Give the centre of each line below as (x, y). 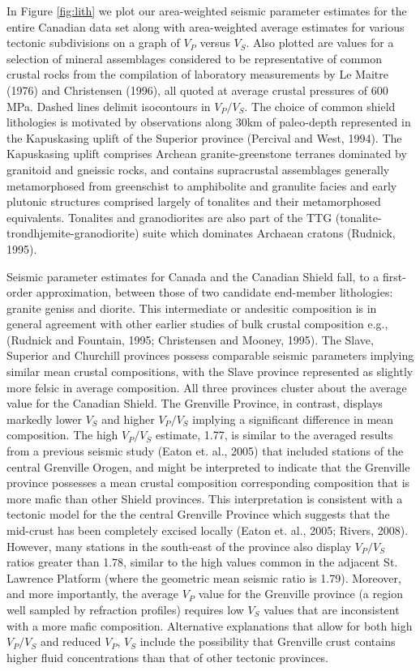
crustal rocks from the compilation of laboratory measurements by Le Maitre (197, 74)
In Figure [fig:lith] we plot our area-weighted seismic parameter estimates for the (207, 11)
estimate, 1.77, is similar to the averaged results (274, 435)
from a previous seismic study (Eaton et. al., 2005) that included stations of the (205, 451)
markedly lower (45, 419)
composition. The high (62, 435)
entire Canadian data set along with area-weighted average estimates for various (206, 26)
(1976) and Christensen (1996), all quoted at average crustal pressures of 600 (197, 90)
